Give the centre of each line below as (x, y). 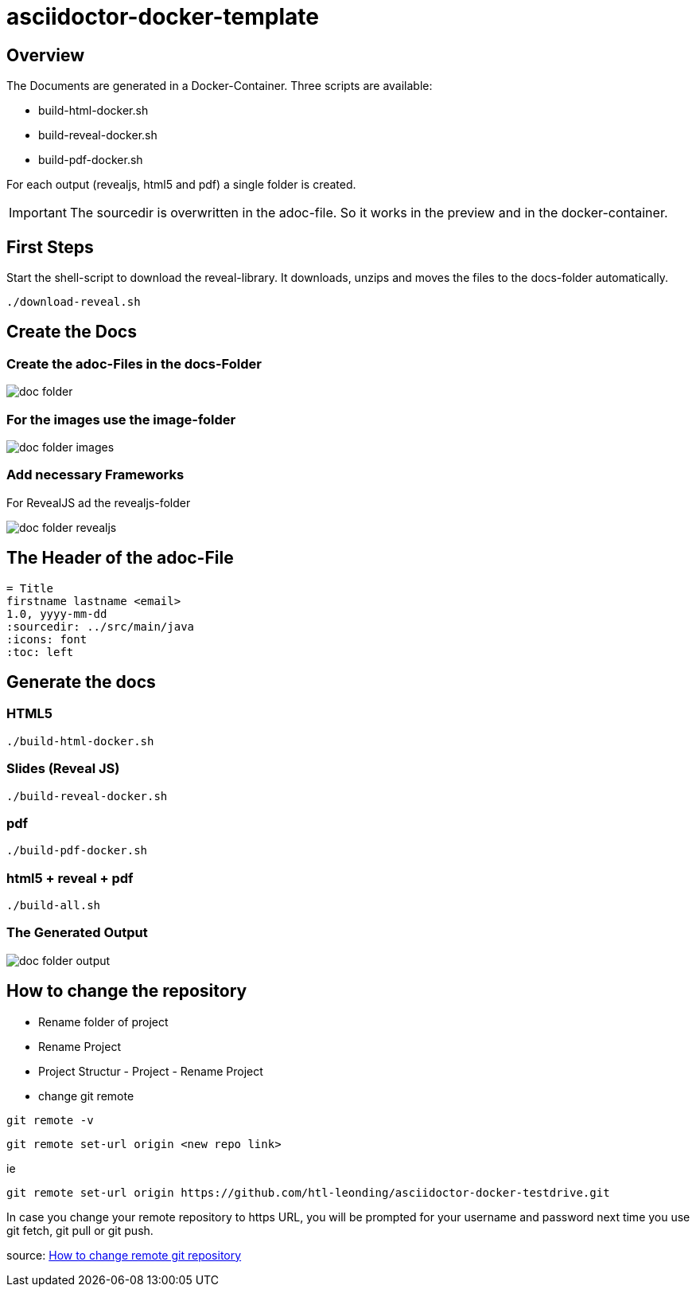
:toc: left (40, 652)
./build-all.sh (54, 906)
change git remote (86, 1096)
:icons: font (47, 639)
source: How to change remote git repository (124, 1255)
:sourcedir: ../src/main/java (101, 626)
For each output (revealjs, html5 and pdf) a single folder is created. (181, 185)
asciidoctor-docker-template (163, 17)
